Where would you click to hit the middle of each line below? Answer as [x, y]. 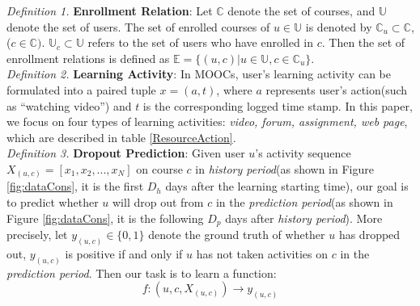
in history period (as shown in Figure [284, 168]
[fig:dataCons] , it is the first [75, 186]
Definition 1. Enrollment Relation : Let [110, 10]
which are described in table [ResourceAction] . [121, 137]
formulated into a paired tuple [81, 89]
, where [234, 89]
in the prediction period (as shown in [304, 202]
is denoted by [339, 26]
